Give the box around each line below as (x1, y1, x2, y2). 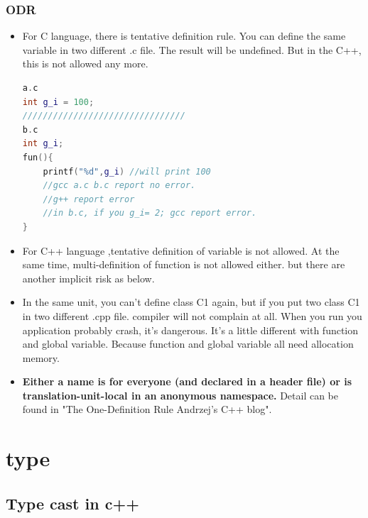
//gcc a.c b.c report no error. (43, 180, 196, 191)
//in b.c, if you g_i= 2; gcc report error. (43, 208, 257, 219)
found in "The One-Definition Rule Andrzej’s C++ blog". (22, 402, 272, 417)
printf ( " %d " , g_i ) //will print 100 (43, 166, 211, 177)
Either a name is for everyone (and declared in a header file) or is (22, 374, 352, 389)
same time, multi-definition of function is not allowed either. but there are (22, 257, 345, 272)
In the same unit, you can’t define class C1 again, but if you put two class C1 (22, 294, 360, 309)
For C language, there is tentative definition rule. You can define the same (22, 28, 346, 43)
